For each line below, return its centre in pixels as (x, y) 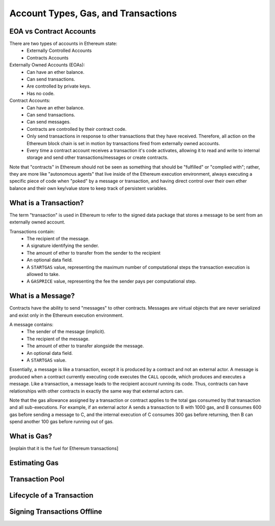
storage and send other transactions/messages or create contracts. (98, 157)
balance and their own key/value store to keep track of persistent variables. (88, 188)
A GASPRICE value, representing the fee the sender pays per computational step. (112, 281)
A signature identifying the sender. (63, 246)
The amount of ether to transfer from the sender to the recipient (94, 253)
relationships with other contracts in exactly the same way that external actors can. (97, 391)
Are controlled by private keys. (59, 86)
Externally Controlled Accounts (59, 50)
